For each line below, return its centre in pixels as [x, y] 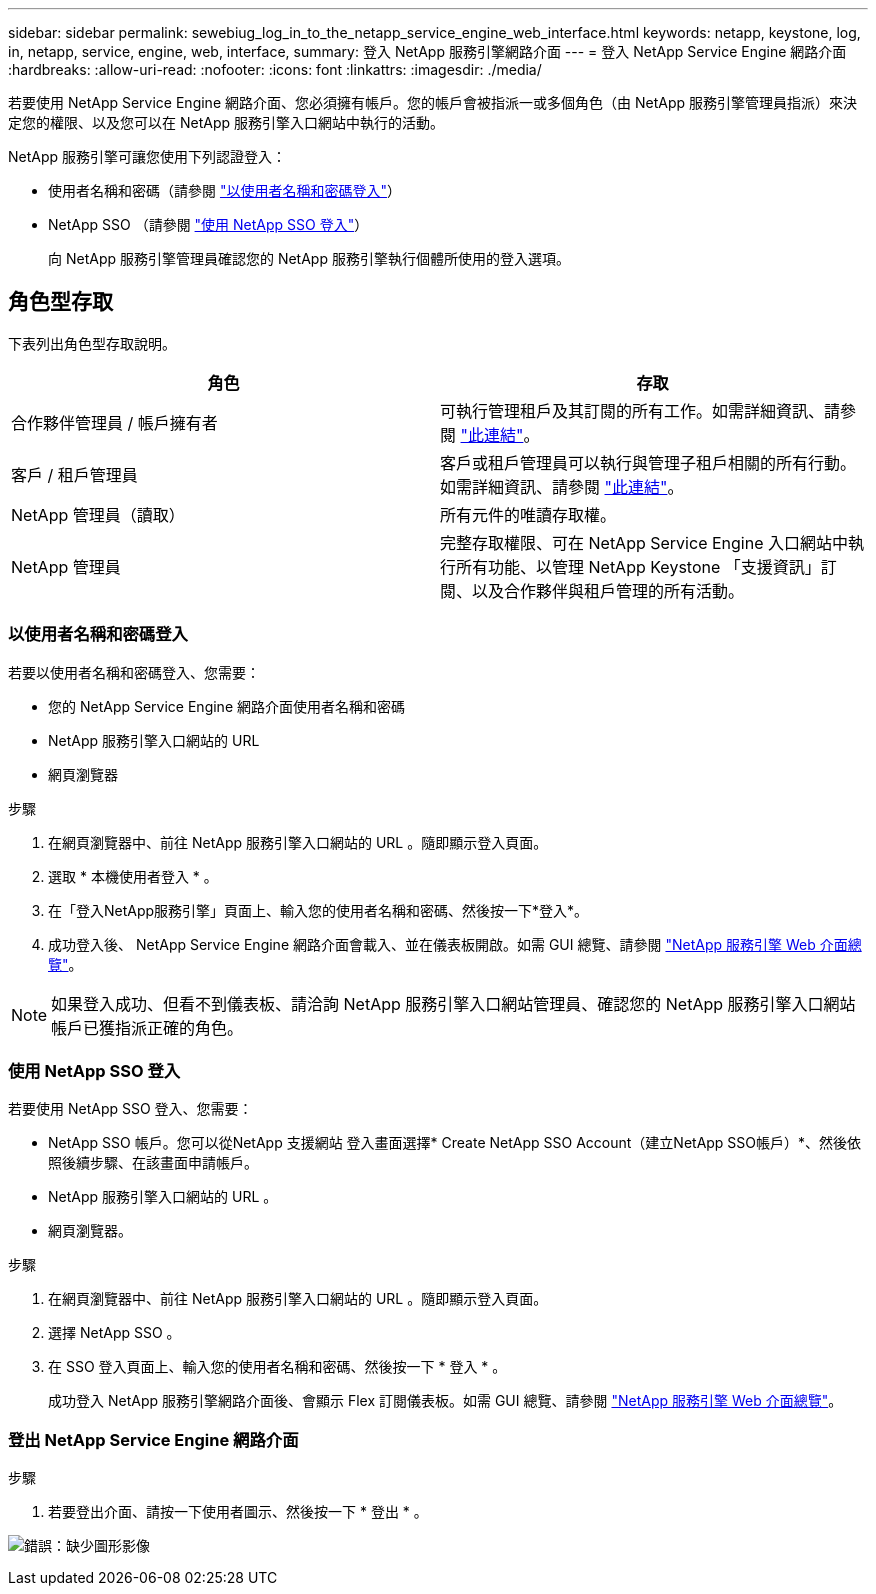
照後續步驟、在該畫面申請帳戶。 [153, 1163]
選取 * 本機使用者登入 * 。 [133, 876]
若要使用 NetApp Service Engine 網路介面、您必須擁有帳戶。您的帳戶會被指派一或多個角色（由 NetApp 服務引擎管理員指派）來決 [432, 102]
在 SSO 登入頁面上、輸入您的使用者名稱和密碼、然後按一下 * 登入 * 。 [277, 1367]
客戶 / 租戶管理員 [74, 474]
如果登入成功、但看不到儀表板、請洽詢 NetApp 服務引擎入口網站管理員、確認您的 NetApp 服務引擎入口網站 [453, 1003]
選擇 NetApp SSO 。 [114, 1333]
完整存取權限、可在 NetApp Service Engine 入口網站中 [644, 542]
